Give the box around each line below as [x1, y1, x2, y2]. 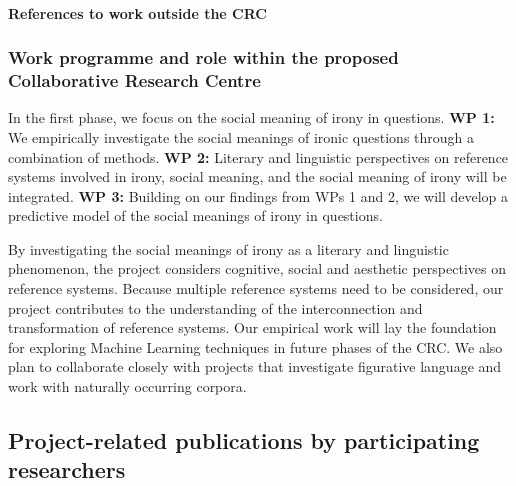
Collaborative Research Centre [8, 68, 261, 93]
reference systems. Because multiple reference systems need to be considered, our [8, 278, 504, 299]
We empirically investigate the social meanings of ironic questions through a [8, 126, 475, 147]
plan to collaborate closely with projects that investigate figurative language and [8, 356, 502, 377]
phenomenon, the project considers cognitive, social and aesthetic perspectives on [8, 258, 506, 279]
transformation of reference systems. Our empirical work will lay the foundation [8, 317, 497, 338]
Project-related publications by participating [8, 425, 480, 456]
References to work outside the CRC [8, 2, 267, 23]
